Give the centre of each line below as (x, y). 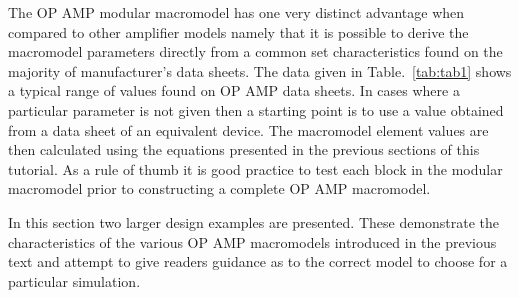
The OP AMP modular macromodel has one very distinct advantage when (236, 12)
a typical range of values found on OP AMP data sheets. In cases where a (234, 90)
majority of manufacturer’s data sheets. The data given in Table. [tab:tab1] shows (260, 70)
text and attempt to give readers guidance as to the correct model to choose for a (258, 261)
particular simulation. (74, 280)
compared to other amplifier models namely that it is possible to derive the (238, 31)
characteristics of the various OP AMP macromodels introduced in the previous (252, 241)
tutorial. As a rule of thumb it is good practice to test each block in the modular (255, 168)
